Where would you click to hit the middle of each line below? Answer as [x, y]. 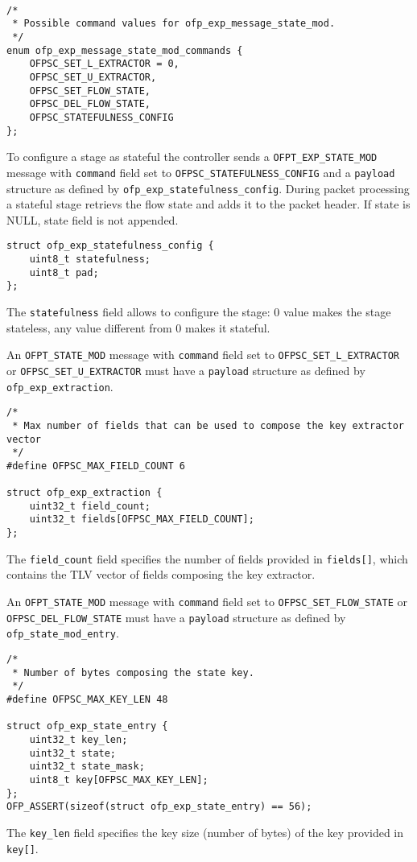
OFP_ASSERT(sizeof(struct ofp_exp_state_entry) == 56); [159, 807]
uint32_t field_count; [90, 506]
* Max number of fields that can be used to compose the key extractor [208, 425]
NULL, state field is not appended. [93, 219]
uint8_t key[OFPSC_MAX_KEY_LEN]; [119, 780]
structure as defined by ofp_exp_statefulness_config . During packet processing [208, 188]
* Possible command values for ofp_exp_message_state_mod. [174, 24]
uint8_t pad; [64, 272]
